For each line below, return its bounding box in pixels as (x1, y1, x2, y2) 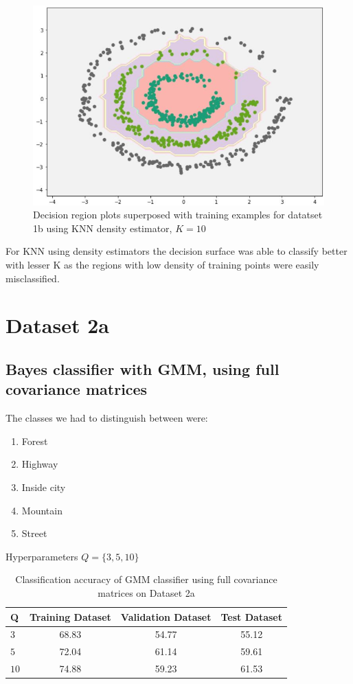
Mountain (21, 503, 62, 517)
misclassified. (5, 271, 60, 285)
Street (21, 526, 47, 540)
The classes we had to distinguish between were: (5, 411, 208, 425)
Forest (21, 433, 48, 448)
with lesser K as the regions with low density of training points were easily (5, 258, 319, 272)
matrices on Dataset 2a (98, 585, 195, 600)
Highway (21, 457, 58, 471)
